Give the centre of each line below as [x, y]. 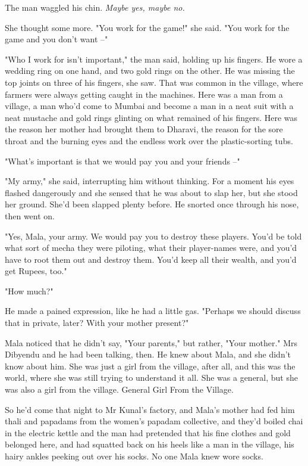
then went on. [30, 215]
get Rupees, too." [36, 271]
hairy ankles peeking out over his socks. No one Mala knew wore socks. [134, 456]
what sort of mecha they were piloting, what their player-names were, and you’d [151, 248]
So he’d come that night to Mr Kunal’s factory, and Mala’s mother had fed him [150, 409]
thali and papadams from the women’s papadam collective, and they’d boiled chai [154, 421]
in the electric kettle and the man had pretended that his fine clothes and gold [148, 432]
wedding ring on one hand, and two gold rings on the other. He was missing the [150, 71]
